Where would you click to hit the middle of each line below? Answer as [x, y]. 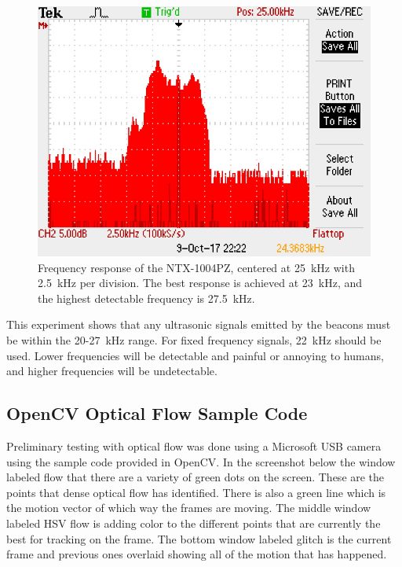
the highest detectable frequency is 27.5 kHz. [146, 298]
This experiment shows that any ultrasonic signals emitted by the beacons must [199, 324]
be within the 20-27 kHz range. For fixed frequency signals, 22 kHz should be [194, 339]
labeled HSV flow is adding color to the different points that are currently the [194, 523]
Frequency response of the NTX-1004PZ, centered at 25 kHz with [196, 267]
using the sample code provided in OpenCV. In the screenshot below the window [201, 461]
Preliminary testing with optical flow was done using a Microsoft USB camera [194, 445]
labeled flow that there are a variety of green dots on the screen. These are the [196, 477]
